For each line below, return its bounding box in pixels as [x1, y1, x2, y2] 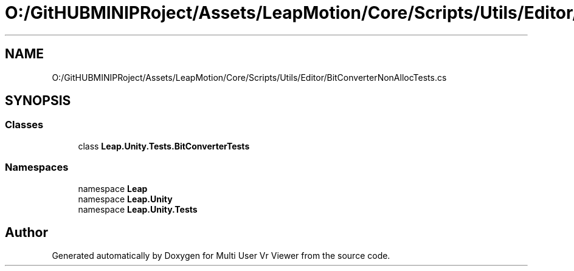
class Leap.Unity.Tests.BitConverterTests [78, 140, 250, 151]
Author [5, 224, 48, 240]
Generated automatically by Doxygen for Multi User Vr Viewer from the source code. [52, 250, 390, 261]
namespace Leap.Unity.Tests [78, 204, 198, 214]
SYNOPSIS [5, 93, 71, 109]
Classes [5, 118, 44, 131]
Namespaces [5, 161, 69, 174]
